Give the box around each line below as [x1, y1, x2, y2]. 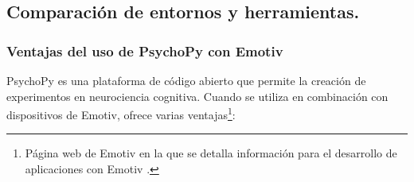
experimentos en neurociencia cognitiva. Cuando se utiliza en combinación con [6, 87, 389, 104]
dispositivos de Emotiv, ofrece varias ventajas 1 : [6, 104, 236, 122]
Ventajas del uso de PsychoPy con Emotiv [6, 41, 283, 60]
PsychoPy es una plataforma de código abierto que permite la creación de [6, 72, 366, 88]
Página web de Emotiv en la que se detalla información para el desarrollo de [25, 145, 397, 161]
